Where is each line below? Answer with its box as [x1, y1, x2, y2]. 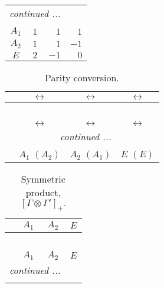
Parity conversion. [44, 70, 119, 84]
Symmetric [21, 171, 65, 186]
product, [25, 185, 61, 199]
